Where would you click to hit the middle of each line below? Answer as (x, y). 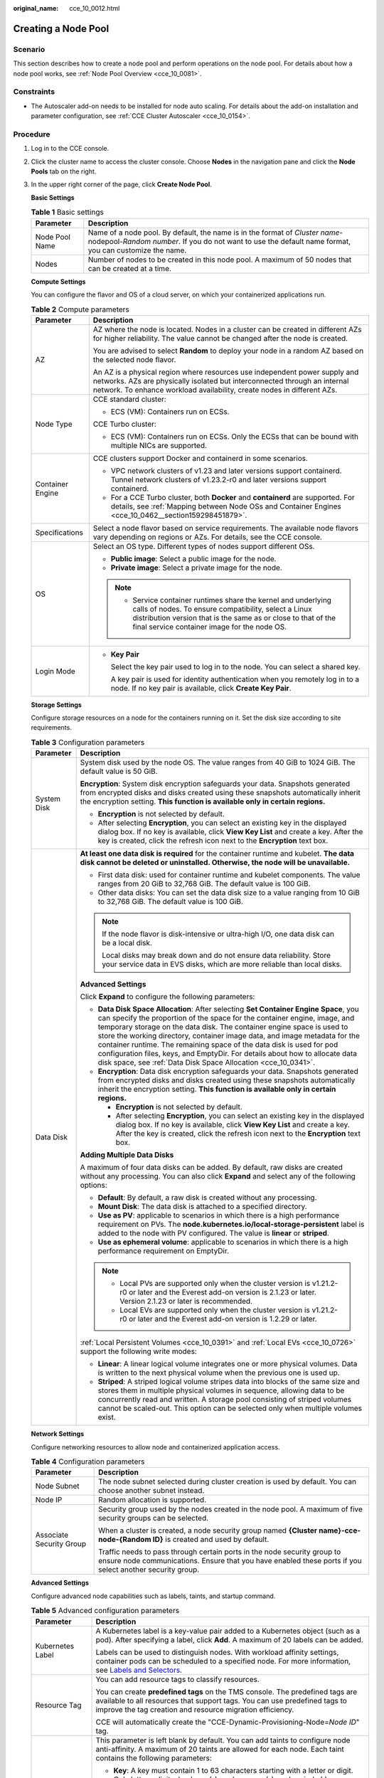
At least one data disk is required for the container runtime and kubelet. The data (217, 853)
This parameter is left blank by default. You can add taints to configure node (223, 1740)
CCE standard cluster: (129, 399)
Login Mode (55, 671)
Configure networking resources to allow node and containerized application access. (155, 1447)
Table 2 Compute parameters (80, 309)
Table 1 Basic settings (68, 212)
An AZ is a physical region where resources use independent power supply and (226, 372)
